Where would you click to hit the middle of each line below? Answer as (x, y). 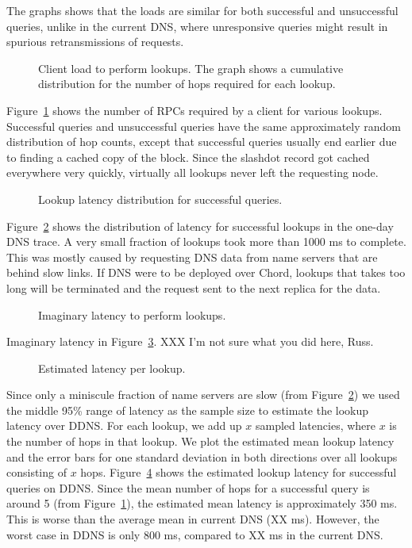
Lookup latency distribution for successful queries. (160, 199)
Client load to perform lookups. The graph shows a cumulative (191, 68)
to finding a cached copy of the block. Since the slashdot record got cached (188, 157)
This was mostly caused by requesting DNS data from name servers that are (192, 257)
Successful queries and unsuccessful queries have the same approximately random (204, 126)
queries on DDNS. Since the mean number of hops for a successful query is (188, 487)
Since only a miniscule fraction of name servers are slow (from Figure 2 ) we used (203, 395)
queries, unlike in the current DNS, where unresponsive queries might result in (197, 26)
